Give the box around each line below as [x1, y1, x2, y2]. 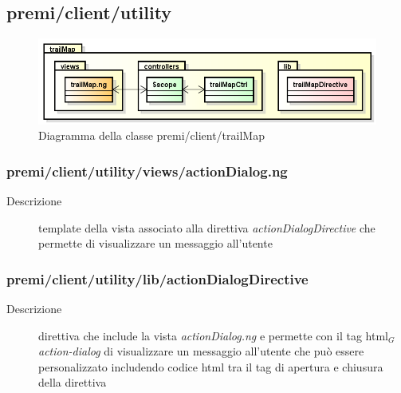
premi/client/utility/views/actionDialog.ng [6, 161, 288, 181]
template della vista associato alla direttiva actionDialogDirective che [38, 219, 375, 236]
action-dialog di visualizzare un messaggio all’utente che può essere [38, 343, 364, 359]
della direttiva [38, 374, 107, 391]
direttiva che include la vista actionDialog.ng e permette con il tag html [38, 327, 388, 343]
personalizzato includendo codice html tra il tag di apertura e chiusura [38, 358, 383, 375]
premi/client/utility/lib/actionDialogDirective [6, 268, 309, 288]
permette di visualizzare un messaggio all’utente [38, 235, 273, 252]
